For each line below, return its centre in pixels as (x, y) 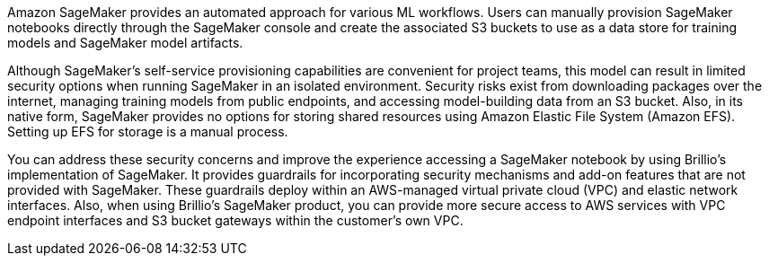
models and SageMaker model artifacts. (125, 43)
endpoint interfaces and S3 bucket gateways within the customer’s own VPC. (235, 220)
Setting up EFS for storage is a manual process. (148, 131)
